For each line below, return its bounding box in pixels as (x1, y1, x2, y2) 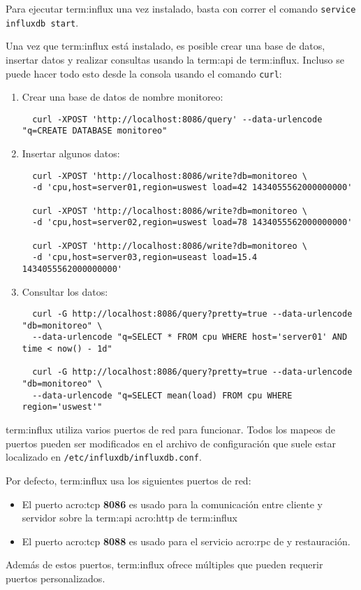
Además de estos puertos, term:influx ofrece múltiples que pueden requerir (6, 557, 323, 572)
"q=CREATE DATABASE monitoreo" (22, 126, 168, 136)
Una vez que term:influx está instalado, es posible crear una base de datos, (6, 38, 325, 53)
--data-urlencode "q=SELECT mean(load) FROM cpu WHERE (32, 390, 293, 401)
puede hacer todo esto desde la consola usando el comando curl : (6, 66, 282, 80)
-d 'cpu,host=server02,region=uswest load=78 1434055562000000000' (32, 217, 353, 228)
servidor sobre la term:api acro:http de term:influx (22, 510, 237, 525)
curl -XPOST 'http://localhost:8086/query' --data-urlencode (32, 114, 323, 124)
